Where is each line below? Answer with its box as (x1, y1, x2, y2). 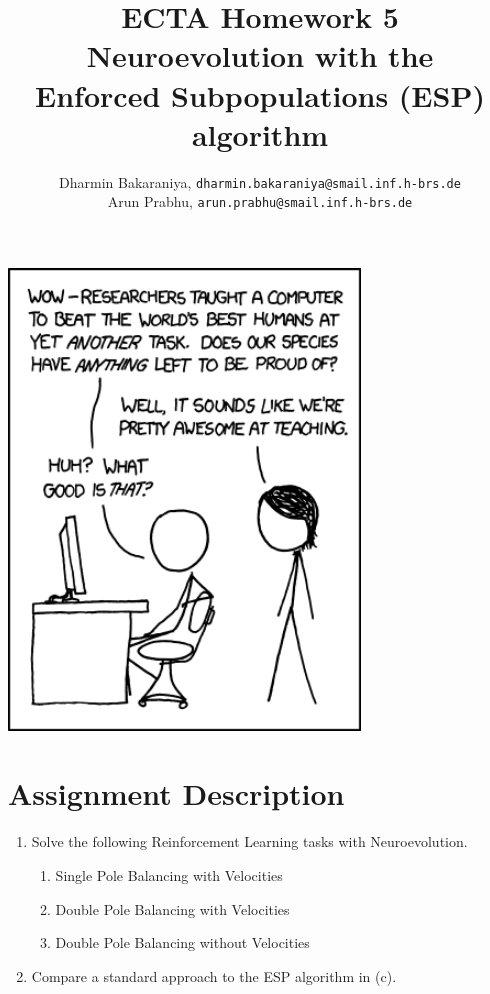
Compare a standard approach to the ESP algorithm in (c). (31, 965, 397, 986)
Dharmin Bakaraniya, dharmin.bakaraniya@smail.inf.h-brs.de (59, 171, 461, 192)
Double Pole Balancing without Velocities (55, 932, 310, 953)
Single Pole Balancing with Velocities (55, 865, 283, 885)
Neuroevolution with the (86, 35, 434, 76)
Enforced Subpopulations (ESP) (35, 74, 485, 115)
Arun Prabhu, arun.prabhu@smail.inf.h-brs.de (107, 191, 413, 212)
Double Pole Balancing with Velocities (55, 898, 290, 919)
